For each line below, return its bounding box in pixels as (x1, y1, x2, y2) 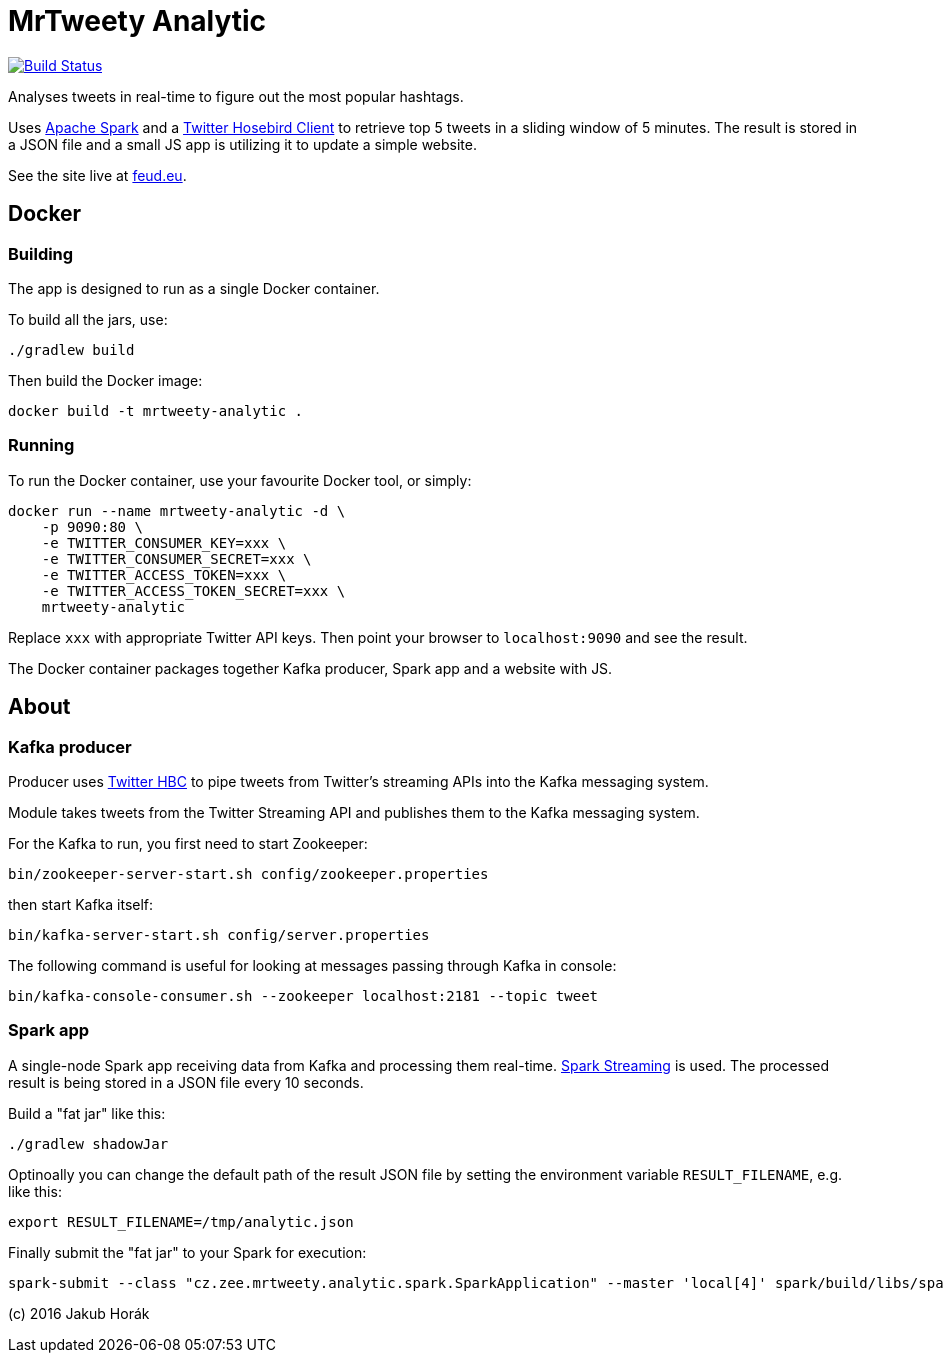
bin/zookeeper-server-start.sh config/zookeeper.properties (8, 865, 489, 882)
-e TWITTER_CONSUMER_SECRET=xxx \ (41, 550, 312, 567)
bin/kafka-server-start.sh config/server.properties (8, 926, 430, 943)
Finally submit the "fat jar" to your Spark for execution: (8, 1243, 367, 1261)
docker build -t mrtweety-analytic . (8, 402, 304, 419)
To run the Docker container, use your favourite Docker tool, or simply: (8, 471, 472, 489)
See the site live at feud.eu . (8, 166, 187, 184)
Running (8, 435, 75, 456)
